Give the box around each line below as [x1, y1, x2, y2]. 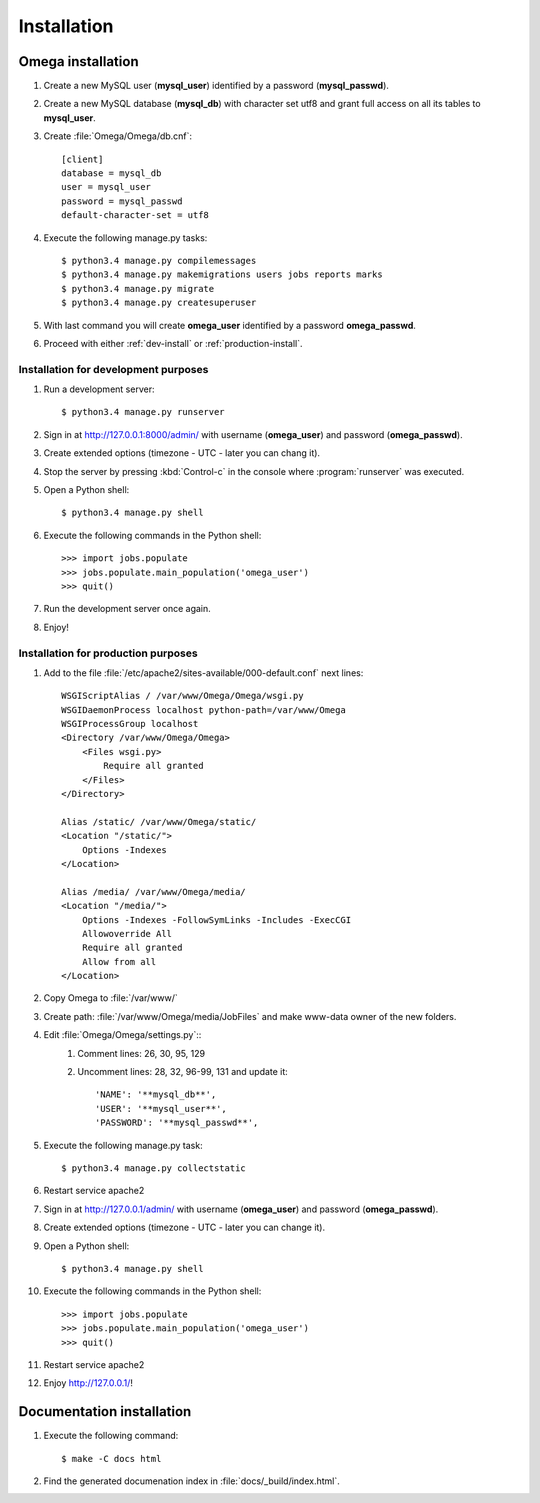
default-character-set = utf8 [61, 210, 210, 221]
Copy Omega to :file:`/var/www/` [43, 992, 179, 1004]
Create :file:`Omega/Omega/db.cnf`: [43, 130, 193, 142]
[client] [61, 153, 104, 165]
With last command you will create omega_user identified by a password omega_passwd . [43, 319, 417, 331]
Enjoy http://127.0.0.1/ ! [43, 1377, 134, 1389]
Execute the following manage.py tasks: [43, 231, 208, 244]
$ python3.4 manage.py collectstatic [61, 1163, 247, 1174]
